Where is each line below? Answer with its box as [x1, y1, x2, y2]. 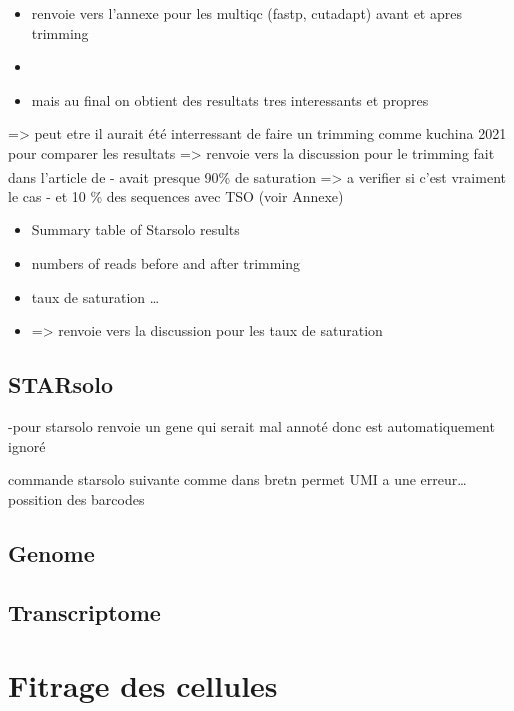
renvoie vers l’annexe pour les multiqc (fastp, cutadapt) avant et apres [31, 3, 462, 23]
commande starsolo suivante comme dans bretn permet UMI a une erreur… [8, 469, 467, 490]
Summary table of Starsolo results [31, 219, 240, 240]
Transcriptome [8, 596, 161, 627]
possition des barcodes [8, 488, 145, 509]
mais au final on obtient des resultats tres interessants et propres [31, 89, 429, 110]
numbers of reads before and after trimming [31, 253, 301, 273]
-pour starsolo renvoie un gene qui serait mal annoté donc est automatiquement [8, 415, 495, 436]
